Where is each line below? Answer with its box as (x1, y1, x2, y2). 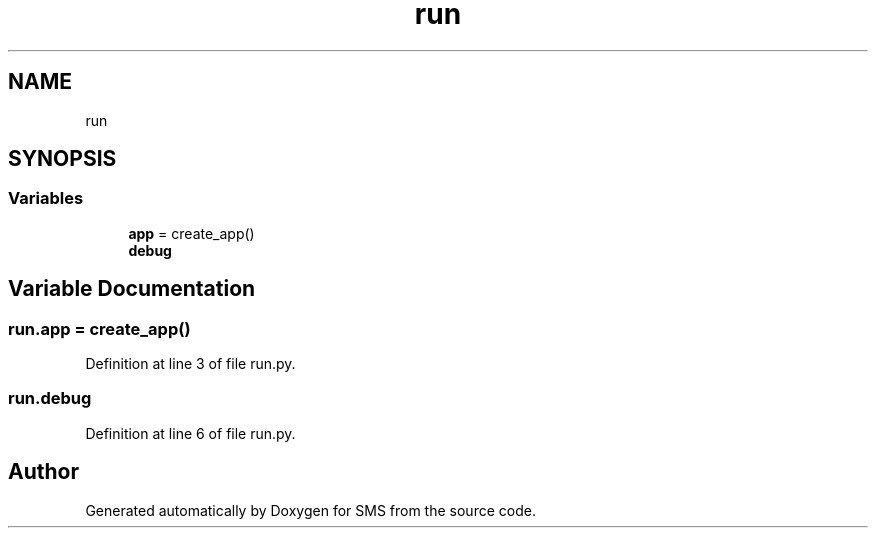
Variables (8, 188, 84, 209)
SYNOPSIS (8, 146, 117, 172)
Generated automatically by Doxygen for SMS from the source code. (85, 501, 536, 519)
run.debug (8, 388, 92, 409)
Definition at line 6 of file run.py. (85, 424, 296, 442)
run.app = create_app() (8, 318, 191, 339)
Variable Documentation (8, 276, 256, 302)
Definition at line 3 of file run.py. (85, 355, 296, 373)
